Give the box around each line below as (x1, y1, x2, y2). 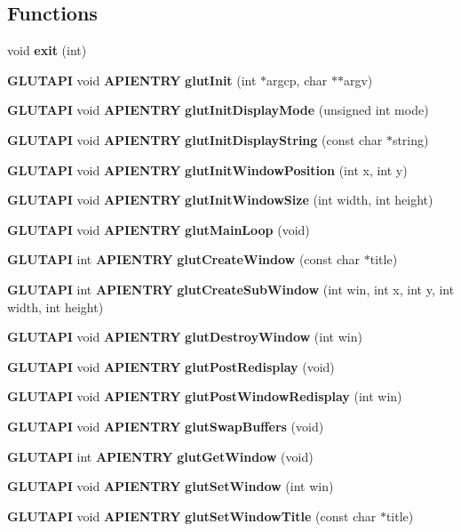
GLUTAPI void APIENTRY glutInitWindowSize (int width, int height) (7, 190, 433, 209)
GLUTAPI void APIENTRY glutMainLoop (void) (7, 220, 310, 238)
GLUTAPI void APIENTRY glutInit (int (7, 70, 257, 89)
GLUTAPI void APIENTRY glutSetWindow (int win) (7, 477, 334, 496)
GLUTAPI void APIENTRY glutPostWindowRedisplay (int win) (7, 387, 402, 406)
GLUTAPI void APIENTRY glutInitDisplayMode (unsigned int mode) (7, 101, 429, 119)
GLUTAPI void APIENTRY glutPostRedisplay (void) (7, 357, 335, 375)
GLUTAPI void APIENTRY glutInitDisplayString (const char (7, 130, 383, 149)
